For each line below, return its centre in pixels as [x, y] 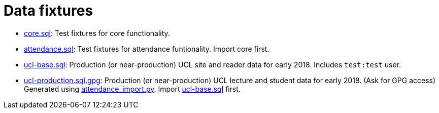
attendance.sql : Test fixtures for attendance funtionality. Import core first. [147, 49]
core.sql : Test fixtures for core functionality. [97, 33]
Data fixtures [48, 11]
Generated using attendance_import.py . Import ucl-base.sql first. [132, 89]
